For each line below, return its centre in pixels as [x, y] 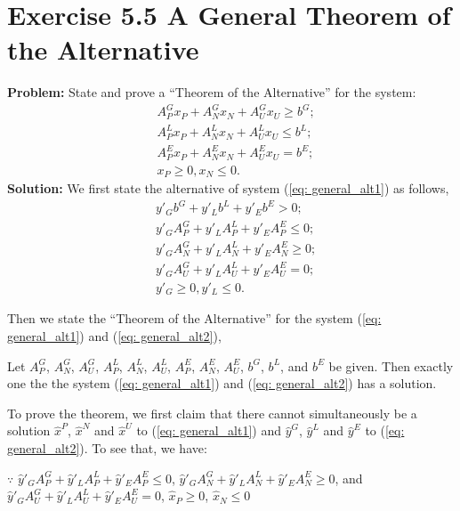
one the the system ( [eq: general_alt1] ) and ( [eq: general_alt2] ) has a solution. [222, 383]
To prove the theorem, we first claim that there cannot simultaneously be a [212, 413]
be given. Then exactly [391, 365]
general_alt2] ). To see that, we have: [107, 447]
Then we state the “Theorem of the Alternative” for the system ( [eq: [194, 318]
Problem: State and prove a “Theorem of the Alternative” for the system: [212, 92]
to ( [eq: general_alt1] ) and [209, 430]
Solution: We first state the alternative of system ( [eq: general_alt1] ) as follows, [228, 188]
